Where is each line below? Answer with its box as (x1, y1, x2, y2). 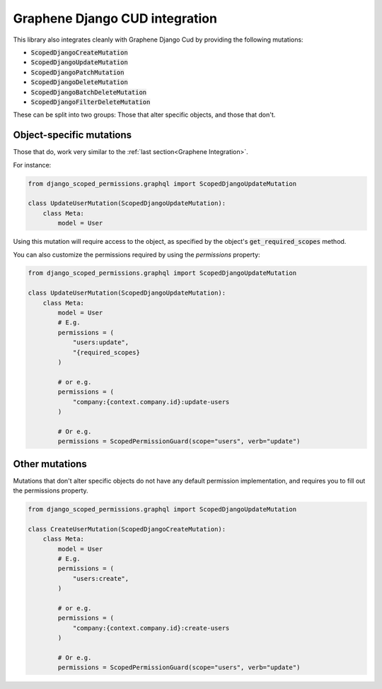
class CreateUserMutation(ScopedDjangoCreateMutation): (28, 525, 226, 533)
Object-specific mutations (13, 129, 132, 141)
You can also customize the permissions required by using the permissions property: (13, 250, 261, 259)
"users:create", (72, 575, 129, 582)
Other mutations (13, 458, 88, 470)
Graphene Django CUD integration (13, 11, 217, 26)
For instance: (13, 160, 52, 169)
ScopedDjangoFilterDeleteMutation (30, 98, 151, 106)
